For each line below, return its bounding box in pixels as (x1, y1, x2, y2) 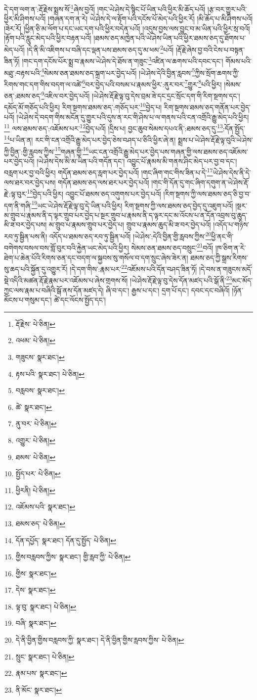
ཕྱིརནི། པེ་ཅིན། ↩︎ (15, 485, 55, 495)
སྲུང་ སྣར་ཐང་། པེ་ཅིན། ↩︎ (15, 651, 75, 661)
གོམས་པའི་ (225, 55, 252, 66)
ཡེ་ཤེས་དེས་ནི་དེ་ (213, 167, 251, 178)
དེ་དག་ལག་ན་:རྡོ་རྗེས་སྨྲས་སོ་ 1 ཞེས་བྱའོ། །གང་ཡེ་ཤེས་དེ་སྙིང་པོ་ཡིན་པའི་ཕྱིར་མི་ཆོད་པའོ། (4, 2, 206, 14)
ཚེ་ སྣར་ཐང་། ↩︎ (15, 401, 52, 412)
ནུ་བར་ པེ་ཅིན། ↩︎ (15, 418, 57, 429)
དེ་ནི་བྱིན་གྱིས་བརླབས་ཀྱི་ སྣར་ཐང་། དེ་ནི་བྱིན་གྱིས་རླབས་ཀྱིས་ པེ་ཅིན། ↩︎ (15, 635, 184, 645)
